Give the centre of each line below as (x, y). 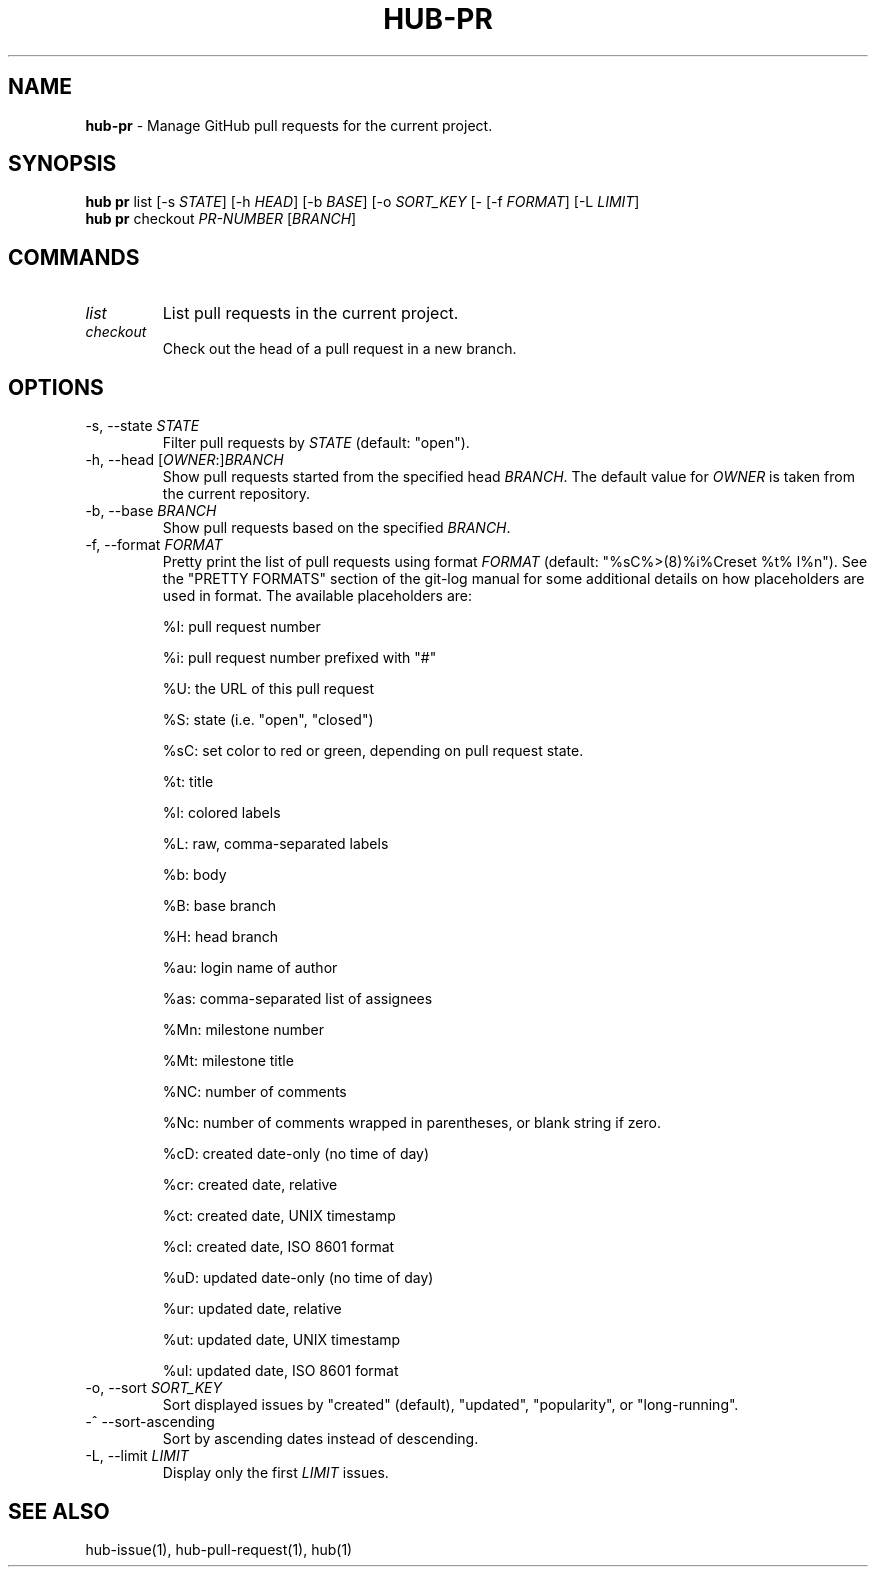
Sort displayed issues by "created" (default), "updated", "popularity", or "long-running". (450, 1405)
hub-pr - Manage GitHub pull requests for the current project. (289, 125)
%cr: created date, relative (250, 1185)
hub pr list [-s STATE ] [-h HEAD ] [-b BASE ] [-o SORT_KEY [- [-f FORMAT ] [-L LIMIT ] (362, 202)
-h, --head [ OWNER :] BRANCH (184, 460)
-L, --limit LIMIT (137, 1456)
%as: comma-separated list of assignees (297, 999)
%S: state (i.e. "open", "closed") (268, 720)
